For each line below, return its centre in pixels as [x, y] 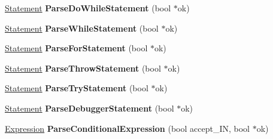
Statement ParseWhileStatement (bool [82, 28]
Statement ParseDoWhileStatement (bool [88, 8]
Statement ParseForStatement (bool [76, 48]
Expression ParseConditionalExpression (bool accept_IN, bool [128, 128]
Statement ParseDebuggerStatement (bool [90, 108]
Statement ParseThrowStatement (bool [83, 68]
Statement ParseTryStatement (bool [77, 88]
